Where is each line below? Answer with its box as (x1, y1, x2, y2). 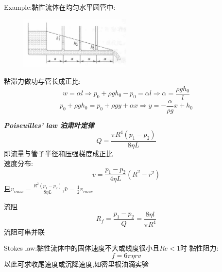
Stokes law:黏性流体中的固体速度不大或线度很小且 (4, 243, 160, 253)
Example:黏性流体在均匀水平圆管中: (4, 2, 116, 12)
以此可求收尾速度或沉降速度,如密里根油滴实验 (4, 258, 149, 269)
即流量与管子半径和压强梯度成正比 (4, 148, 113, 159)
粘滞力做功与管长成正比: (4, 75, 81, 86)
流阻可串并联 (4, 226, 45, 236)
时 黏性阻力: (180, 243, 219, 253)
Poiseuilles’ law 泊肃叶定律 (4, 120, 94, 130)
